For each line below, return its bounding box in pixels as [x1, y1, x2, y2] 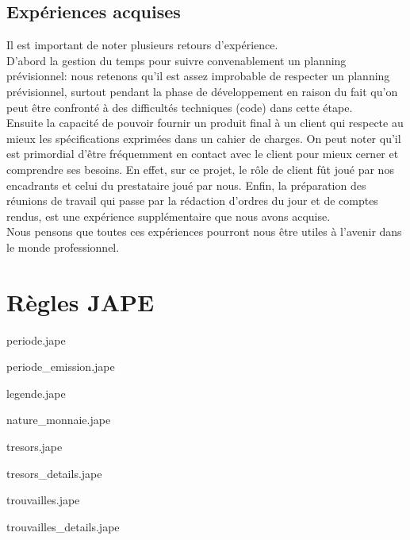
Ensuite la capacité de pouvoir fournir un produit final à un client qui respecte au [6, 114, 404, 131]
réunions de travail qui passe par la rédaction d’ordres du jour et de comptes [6, 192, 378, 209]
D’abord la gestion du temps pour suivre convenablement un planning [6, 52, 347, 68]
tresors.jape [6, 438, 63, 455]
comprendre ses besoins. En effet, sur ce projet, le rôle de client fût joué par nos [6, 160, 394, 177]
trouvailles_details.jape [6, 518, 120, 534]
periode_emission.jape [6, 358, 115, 375]
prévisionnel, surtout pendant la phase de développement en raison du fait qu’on [6, 83, 398, 99]
